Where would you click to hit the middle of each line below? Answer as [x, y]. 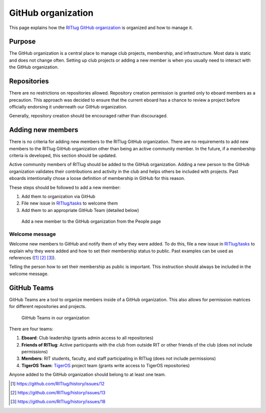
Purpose [22, 42]
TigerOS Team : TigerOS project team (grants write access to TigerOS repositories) [106, 365]
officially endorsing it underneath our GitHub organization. [68, 106]
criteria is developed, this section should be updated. [63, 155]
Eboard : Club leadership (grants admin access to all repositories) [87, 338]
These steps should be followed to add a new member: [65, 187]
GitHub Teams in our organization [55, 317]
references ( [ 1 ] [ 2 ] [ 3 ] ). [33, 258]
